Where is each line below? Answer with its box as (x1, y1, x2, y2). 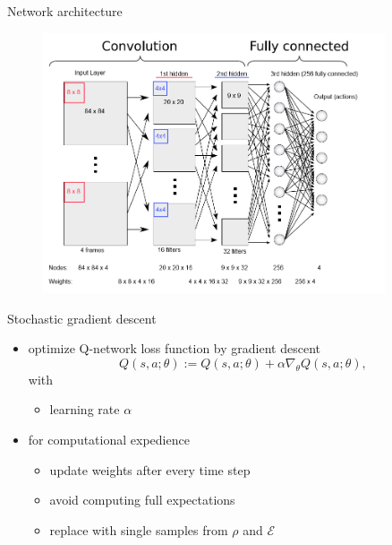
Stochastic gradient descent (7, 308, 157, 327)
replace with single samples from (49, 520, 228, 539)
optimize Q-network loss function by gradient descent (28, 339, 320, 358)
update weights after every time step (49, 460, 251, 479)
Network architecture (7, 2, 123, 20)
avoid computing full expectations (49, 490, 235, 509)
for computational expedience (28, 429, 190, 448)
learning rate (49, 400, 120, 419)
